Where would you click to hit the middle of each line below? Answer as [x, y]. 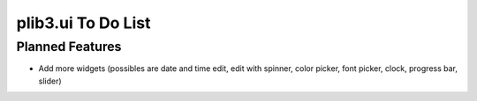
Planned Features [69, 47]
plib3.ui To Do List [83, 23]
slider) [50, 81]
